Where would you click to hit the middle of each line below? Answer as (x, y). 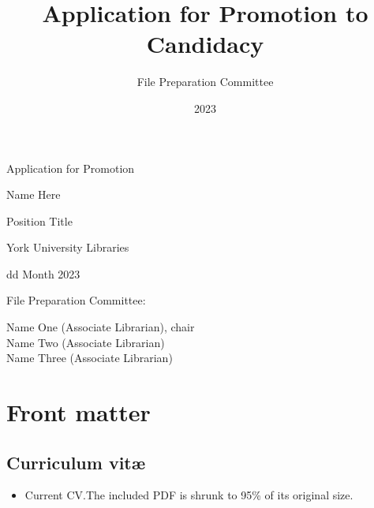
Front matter (79, 412)
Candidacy (205, 44)
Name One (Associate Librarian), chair (101, 327)
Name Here (34, 194)
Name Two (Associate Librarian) (86, 342)
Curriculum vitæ (76, 462)
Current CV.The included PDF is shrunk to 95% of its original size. (189, 495)
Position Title (39, 220)
